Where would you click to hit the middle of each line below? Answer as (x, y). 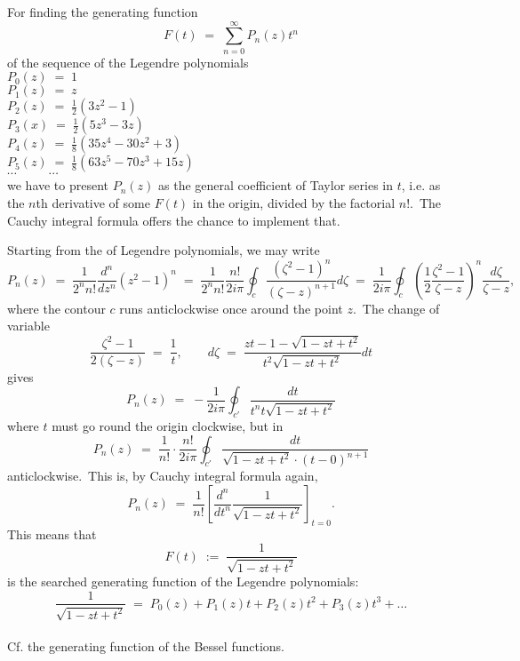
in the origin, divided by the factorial (294, 202)
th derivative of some (93, 202)
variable (28, 326)
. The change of (396, 308)
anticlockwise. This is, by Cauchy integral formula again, (163, 476)
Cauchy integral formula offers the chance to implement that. (174, 220)
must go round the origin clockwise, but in (168, 425)
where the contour (56, 308)
